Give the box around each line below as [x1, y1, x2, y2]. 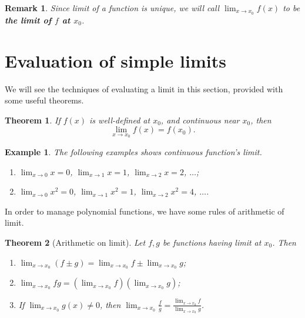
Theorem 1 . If [5, 113, 61, 126]
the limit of [5, 14, 52, 26]
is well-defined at [89, 113, 150, 126]
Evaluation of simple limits [5, 48, 226, 72]
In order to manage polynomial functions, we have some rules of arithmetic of [5, 205, 284, 217]
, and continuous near [160, 113, 240, 126]
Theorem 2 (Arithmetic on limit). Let [5, 236, 146, 248]
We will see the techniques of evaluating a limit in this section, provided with [5, 82, 283, 95]
